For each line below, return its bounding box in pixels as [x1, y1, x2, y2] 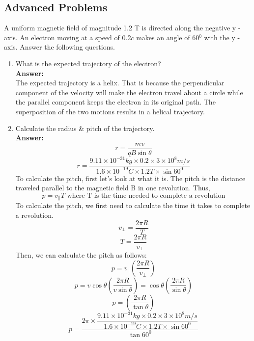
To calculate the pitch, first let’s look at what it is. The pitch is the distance [15, 173, 246, 183]
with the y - [204, 32, 240, 42]
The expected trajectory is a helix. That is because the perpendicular [15, 78, 225, 88]
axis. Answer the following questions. [4, 42, 115, 52]
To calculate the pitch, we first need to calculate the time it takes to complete [15, 200, 251, 210]
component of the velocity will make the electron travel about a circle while [15, 87, 243, 97]
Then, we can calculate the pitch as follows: [15, 250, 147, 260]
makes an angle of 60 [136, 32, 199, 42]
